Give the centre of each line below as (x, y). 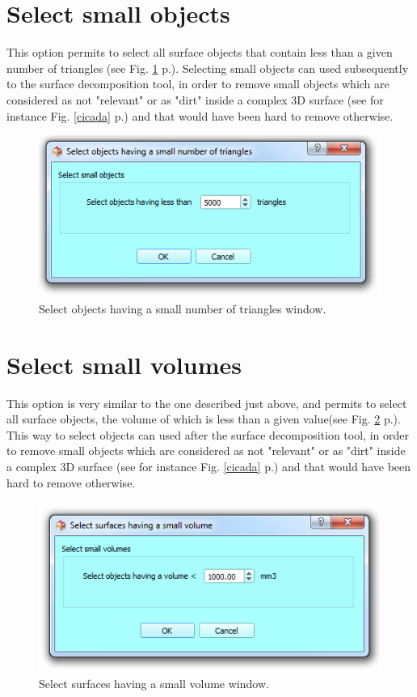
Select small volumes (124, 364)
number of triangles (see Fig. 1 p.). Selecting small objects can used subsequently (208, 68)
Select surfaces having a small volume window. (154, 684)
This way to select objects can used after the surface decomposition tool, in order (208, 434)
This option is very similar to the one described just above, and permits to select (207, 403)
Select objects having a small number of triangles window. (183, 308)
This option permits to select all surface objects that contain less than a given (200, 52)
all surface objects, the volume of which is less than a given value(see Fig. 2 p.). (204, 419)
